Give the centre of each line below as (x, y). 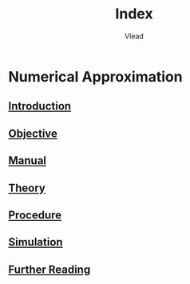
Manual (27, 161)
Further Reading (49, 269)
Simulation (36, 242)
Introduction (40, 106)
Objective (33, 133)
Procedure (35, 215)
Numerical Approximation (95, 76)
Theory (27, 188)
